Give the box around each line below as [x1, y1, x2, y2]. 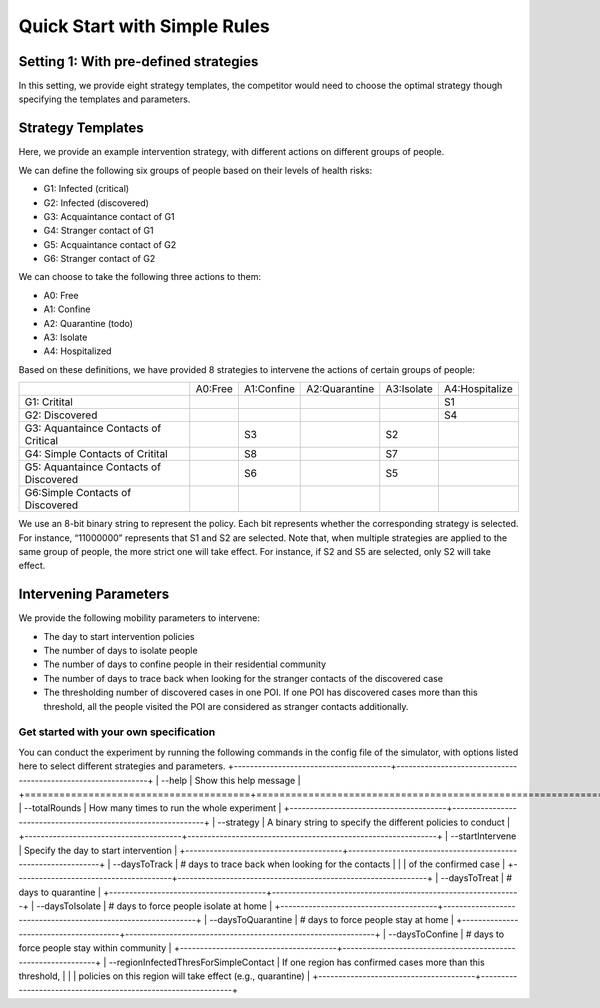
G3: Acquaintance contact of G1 [43, 210, 175, 222]
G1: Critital [24, 395, 74, 409]
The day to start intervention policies [43, 630, 195, 642]
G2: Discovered [24, 408, 98, 422]
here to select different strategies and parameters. [18, 760, 226, 772]
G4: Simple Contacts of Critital [24, 447, 169, 461]
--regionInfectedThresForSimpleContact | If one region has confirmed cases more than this [108, 956, 485, 968]
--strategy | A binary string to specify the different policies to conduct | [217, 816, 510, 828]
